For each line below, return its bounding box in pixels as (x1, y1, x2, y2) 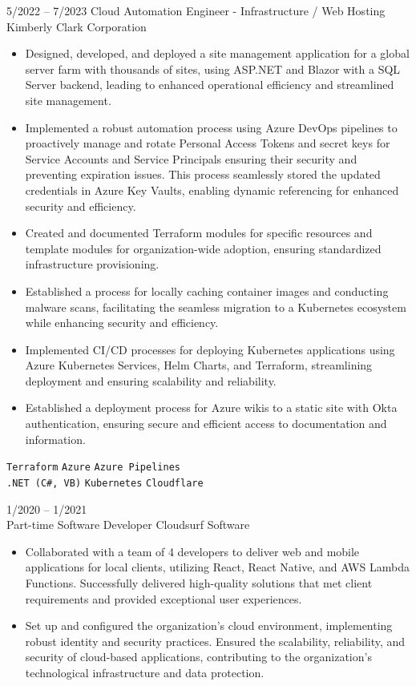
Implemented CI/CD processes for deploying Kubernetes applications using (25, 341, 395, 357)
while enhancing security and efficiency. (25, 314, 219, 331)
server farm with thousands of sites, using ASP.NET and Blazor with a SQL (25, 60, 401, 77)
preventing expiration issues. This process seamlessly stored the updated (25, 166, 381, 183)
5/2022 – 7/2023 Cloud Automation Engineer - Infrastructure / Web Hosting (6, 2, 386, 18)
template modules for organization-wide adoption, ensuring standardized (25, 240, 382, 256)
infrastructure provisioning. (25, 256, 160, 272)
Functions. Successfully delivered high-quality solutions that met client (25, 574, 373, 591)
